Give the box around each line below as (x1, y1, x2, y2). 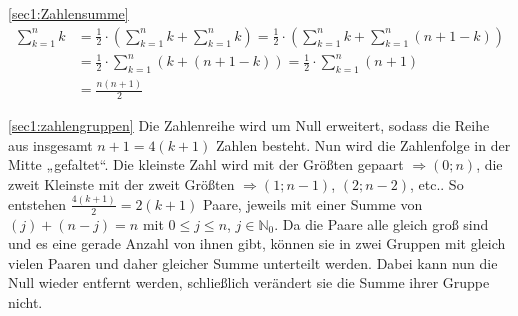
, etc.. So (409, 173, 464, 194)
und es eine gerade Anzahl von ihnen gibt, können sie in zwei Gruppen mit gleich (8, 233, 506, 254)
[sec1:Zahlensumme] (8, 3, 129, 23)
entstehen (8, 193, 67, 214)
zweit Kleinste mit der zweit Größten (8, 173, 235, 194)
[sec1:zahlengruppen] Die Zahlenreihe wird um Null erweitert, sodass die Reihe (8, 115, 490, 136)
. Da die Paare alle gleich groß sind (274, 213, 489, 234)
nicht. (8, 292, 43, 313)
